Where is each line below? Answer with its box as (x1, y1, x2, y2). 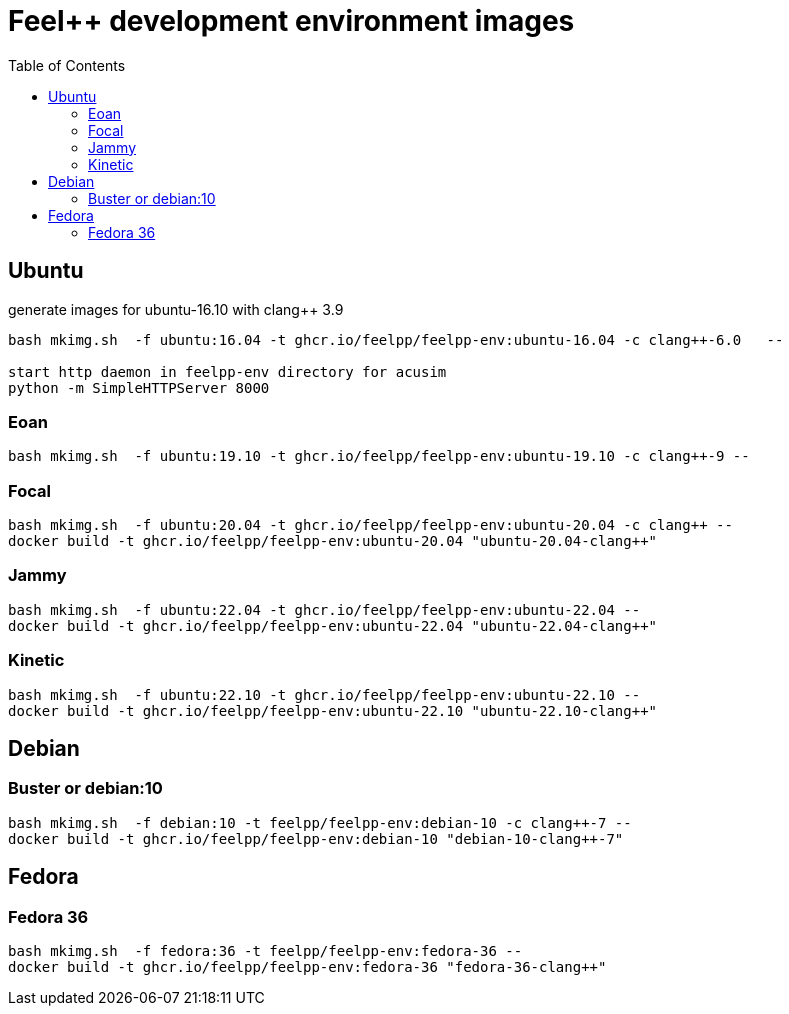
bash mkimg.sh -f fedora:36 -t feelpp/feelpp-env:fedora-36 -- (8, 943, 523, 960)
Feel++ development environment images (8, 4, 575, 38)
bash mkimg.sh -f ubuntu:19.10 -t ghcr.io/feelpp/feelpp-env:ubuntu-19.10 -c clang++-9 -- (8, 448, 750, 465)
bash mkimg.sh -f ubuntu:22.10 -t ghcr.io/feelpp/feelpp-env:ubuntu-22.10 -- (8, 686, 641, 703)
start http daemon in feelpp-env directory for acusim (8, 363, 447, 380)
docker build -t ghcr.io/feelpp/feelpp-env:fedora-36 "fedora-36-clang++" (8, 959, 607, 976)
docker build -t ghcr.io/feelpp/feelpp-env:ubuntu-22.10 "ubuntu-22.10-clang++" (8, 702, 658, 719)
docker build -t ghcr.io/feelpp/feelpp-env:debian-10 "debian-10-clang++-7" (8, 830, 624, 847)
